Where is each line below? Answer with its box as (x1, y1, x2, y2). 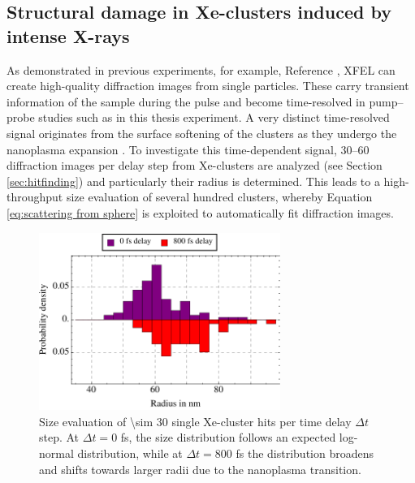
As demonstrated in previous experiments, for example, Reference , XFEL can (6, 61, 396, 78)
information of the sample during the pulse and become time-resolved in (6, 93, 365, 110)
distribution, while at (77, 444, 183, 461)
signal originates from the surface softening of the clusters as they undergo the (6, 124, 397, 141)
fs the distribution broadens (236, 444, 374, 461)
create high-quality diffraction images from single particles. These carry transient (6, 77, 409, 94)
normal (39, 444, 74, 461)
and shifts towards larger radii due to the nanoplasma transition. (39, 460, 361, 477)
